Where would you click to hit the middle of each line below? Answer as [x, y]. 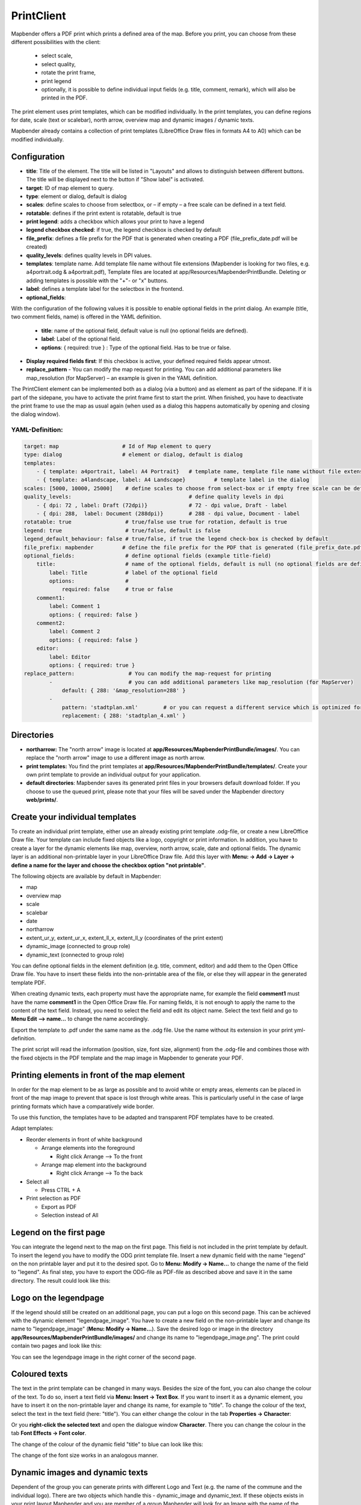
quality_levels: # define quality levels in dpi [154, 497]
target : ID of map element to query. [70, 188]
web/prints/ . [42, 800]
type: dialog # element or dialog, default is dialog [133, 455]
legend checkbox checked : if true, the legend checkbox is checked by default [124, 230]
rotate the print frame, [69, 73]
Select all [38, 1181]
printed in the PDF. [64, 98]
